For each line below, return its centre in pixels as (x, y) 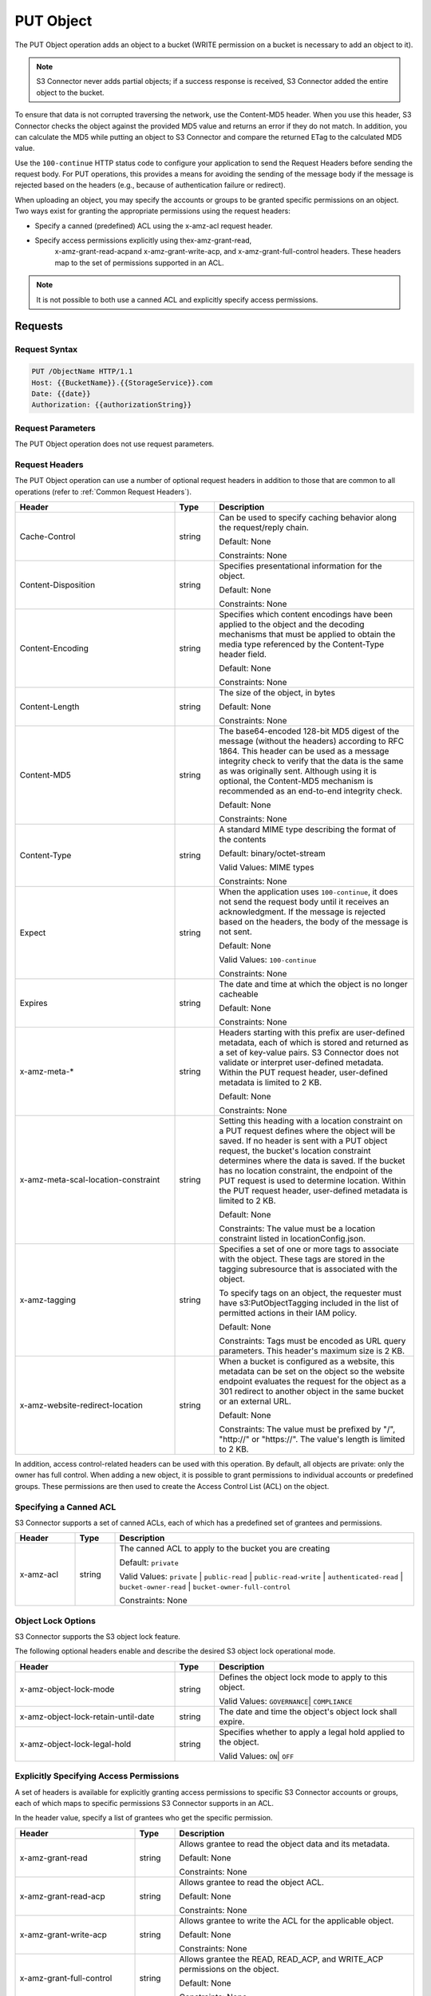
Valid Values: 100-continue (268, 960)
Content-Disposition (57, 584)
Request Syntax (46, 350)
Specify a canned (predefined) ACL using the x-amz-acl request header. (154, 226)
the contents (243, 839)
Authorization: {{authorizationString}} (111, 405)
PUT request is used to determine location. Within (312, 1180)
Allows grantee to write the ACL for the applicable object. (287, 1920)
